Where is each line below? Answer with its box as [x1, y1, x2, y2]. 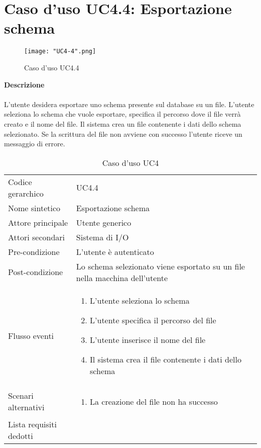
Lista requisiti [8, 418, 57, 430]
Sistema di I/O [76, 231, 129, 243]
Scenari [8, 390, 34, 402]
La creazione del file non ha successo [90, 395, 218, 407]
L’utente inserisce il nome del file [90, 333, 206, 345]
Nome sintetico [8, 202, 61, 214]
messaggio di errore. [4, 138, 65, 149]
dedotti [8, 429, 33, 441]
